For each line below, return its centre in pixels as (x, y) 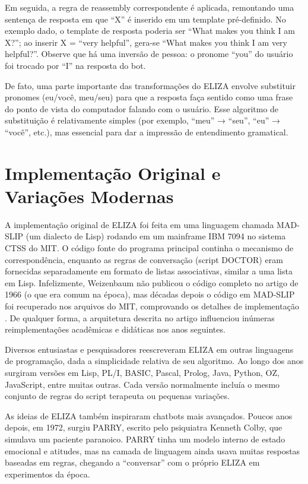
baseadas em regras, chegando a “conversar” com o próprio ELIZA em (132, 462)
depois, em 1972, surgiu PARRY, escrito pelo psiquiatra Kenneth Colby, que (144, 427)
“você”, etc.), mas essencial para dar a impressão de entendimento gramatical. (147, 132)
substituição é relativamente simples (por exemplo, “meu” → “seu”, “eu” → (142, 120)
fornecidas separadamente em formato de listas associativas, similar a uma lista (149, 271)
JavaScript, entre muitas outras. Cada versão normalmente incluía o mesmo (142, 384)
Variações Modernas (89, 196)
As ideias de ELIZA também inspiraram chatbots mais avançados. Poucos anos (149, 415)
